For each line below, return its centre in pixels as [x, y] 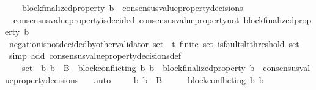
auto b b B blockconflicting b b [179, 79]
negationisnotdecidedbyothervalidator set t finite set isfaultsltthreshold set [154, 43]
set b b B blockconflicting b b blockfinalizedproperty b [138, 67]
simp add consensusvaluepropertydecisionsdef [95, 55]
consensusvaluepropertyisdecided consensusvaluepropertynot [126, 19]
